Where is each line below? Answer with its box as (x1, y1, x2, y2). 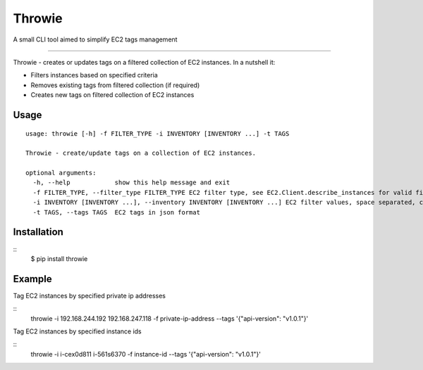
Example (13, 273, 52, 285)
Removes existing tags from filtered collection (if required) (30, 81, 200, 89)
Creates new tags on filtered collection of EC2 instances (30, 91, 195, 99)
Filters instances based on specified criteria (30, 71, 158, 79)
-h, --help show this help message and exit (32, 179, 231, 186)
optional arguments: (25, 169, 97, 177)
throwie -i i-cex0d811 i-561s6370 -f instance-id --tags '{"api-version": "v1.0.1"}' (30, 350, 261, 358)
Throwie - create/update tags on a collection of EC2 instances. (25, 149, 257, 158)
